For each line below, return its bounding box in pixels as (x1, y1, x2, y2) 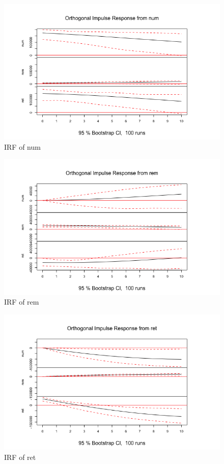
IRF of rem (4, 296, 39, 307)
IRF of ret (4, 451, 36, 462)
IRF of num (4, 141, 41, 152)
